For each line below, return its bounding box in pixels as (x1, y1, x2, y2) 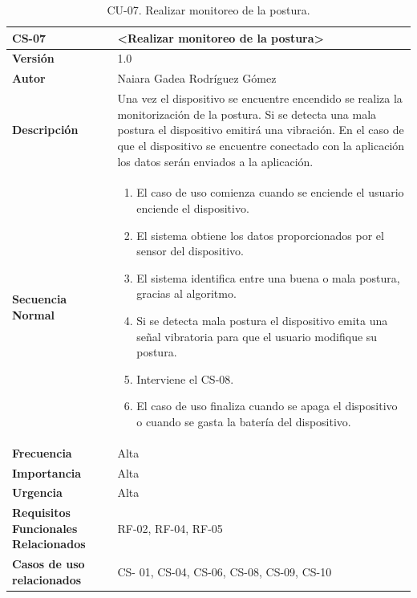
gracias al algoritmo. (136, 285, 237, 302)
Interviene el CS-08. (136, 370, 234, 387)
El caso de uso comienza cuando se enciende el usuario (136, 184, 404, 201)
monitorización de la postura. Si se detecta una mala (117, 105, 377, 122)
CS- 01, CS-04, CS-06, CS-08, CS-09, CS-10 (117, 563, 332, 580)
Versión (12, 50, 55, 67)
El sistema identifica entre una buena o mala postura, (136, 269, 400, 286)
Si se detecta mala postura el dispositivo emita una (136, 311, 388, 328)
